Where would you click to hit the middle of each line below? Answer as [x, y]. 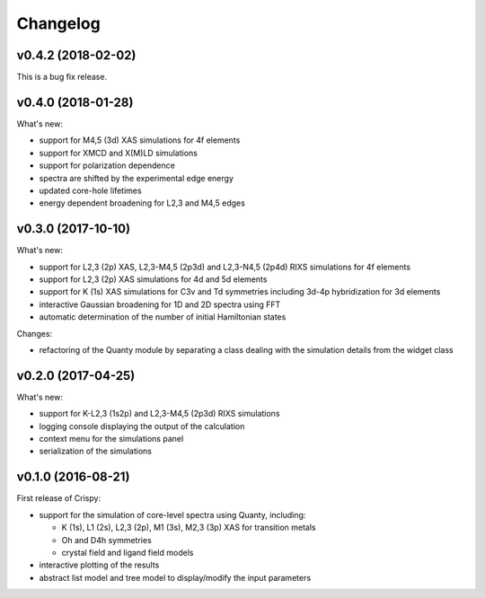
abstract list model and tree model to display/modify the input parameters [175, 577]
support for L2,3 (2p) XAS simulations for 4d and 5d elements [153, 279]
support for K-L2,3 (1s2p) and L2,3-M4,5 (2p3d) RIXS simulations [159, 414]
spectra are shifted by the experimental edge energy [136, 178]
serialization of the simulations [96, 451]
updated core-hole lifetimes [91, 190]
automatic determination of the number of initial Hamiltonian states [163, 317]
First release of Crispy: [59, 498]
